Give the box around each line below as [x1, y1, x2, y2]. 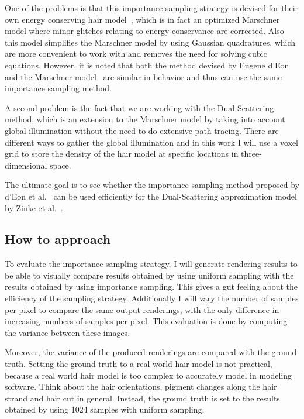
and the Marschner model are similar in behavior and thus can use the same [5, 70, 282, 83]
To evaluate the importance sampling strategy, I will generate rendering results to [5, 257, 298, 270]
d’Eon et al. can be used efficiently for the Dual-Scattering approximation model [5, 190, 297, 202]
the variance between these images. [5, 326, 130, 338]
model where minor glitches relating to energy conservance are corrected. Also [5, 25, 284, 37]
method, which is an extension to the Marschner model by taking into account [5, 113, 285, 125]
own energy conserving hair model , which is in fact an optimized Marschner [5, 13, 280, 25]
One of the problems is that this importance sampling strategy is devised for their [5, 2, 299, 13]
